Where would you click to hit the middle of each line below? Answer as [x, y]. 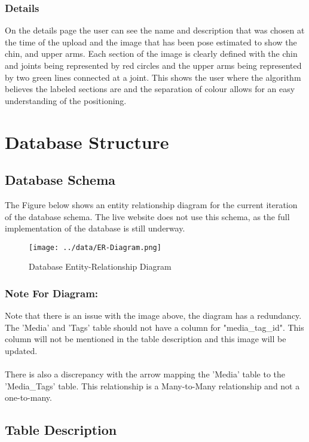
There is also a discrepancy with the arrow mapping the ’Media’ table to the [145, 374]
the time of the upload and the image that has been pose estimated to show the [151, 42]
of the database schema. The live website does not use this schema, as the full [147, 216]
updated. [21, 350]
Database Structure [87, 141]
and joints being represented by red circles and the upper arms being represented [153, 65]
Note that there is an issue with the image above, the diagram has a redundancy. [153, 316]
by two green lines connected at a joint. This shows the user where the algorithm [153, 77]
